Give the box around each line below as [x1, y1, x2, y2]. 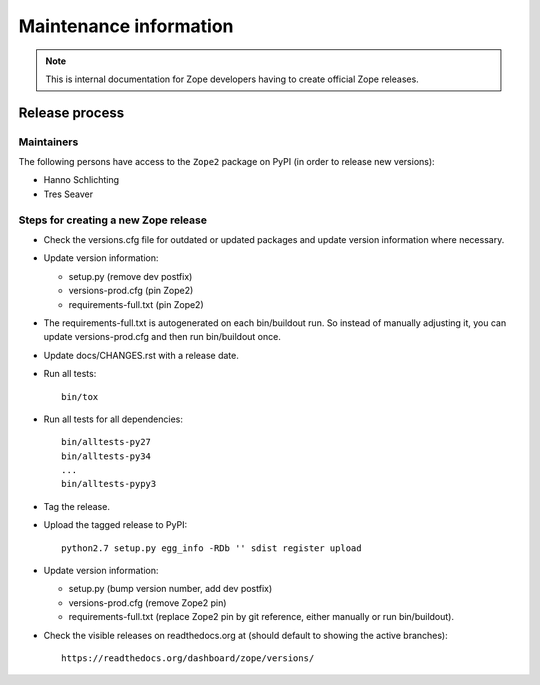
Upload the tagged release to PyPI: [43, 519, 188, 531]
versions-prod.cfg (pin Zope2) [68, 285, 194, 297]
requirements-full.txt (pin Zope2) [68, 298, 204, 310]
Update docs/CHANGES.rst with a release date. [43, 349, 240, 361]
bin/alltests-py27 [61, 436, 152, 448]
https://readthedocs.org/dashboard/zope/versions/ [61, 653, 315, 664]
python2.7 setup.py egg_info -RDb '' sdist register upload [61, 542, 362, 554]
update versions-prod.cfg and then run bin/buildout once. [43, 331, 282, 343]
